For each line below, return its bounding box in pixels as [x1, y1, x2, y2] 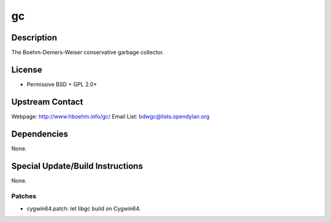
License [11, 64, 42, 75]
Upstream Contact [11, 97, 83, 107]
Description [11, 32, 58, 43]
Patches [11, 192, 37, 201]
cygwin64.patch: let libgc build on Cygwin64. [26, 205, 141, 212]
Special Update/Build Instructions [11, 161, 143, 171]
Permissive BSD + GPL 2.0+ [26, 80, 97, 88]
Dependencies [11, 128, 69, 139]
